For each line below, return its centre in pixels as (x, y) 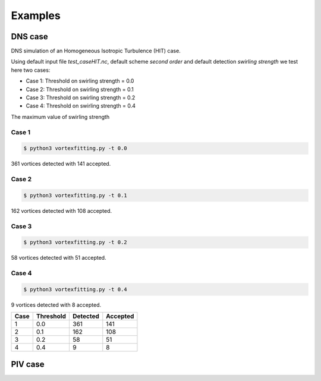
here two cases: (31, 70)
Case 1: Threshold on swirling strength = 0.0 (80, 81)
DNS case (29, 37)
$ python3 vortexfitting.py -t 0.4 (75, 289)
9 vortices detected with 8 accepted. (56, 305)
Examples (36, 15)
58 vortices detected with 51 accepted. (59, 258)
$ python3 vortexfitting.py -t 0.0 (75, 148)
